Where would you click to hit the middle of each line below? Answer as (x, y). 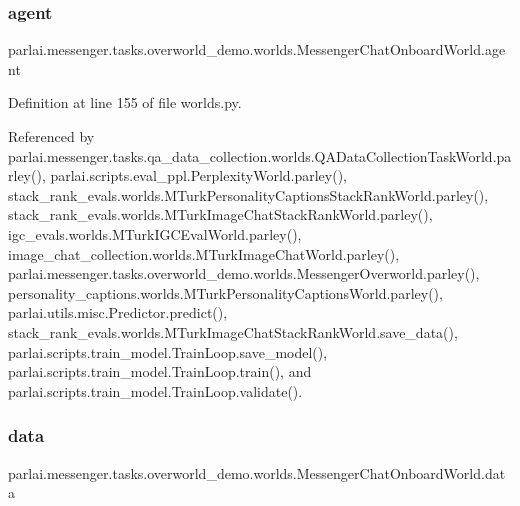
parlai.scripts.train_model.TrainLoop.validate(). (155, 390)
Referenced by (51, 136)
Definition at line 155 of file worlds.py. (125, 102)
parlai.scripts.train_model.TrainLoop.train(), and (160, 371)
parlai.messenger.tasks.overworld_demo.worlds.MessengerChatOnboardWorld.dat (257, 472)
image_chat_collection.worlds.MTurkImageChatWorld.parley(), (204, 253)
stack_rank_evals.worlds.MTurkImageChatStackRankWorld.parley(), (220, 214)
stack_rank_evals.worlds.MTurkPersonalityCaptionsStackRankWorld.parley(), (248, 194)
